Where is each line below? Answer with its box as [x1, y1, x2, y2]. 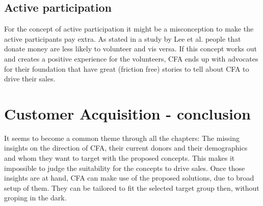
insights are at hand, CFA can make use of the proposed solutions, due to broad [4, 172, 254, 183]
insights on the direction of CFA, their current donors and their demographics [4, 142, 248, 153]
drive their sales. [4, 73, 56, 84]
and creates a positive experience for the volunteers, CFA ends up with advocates [4, 53, 258, 64]
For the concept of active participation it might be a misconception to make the [4, 23, 254, 34]
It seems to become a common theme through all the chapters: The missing [4, 132, 240, 143]
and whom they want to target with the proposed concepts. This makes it [4, 153, 235, 163]
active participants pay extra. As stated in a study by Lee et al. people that [4, 33, 241, 44]
